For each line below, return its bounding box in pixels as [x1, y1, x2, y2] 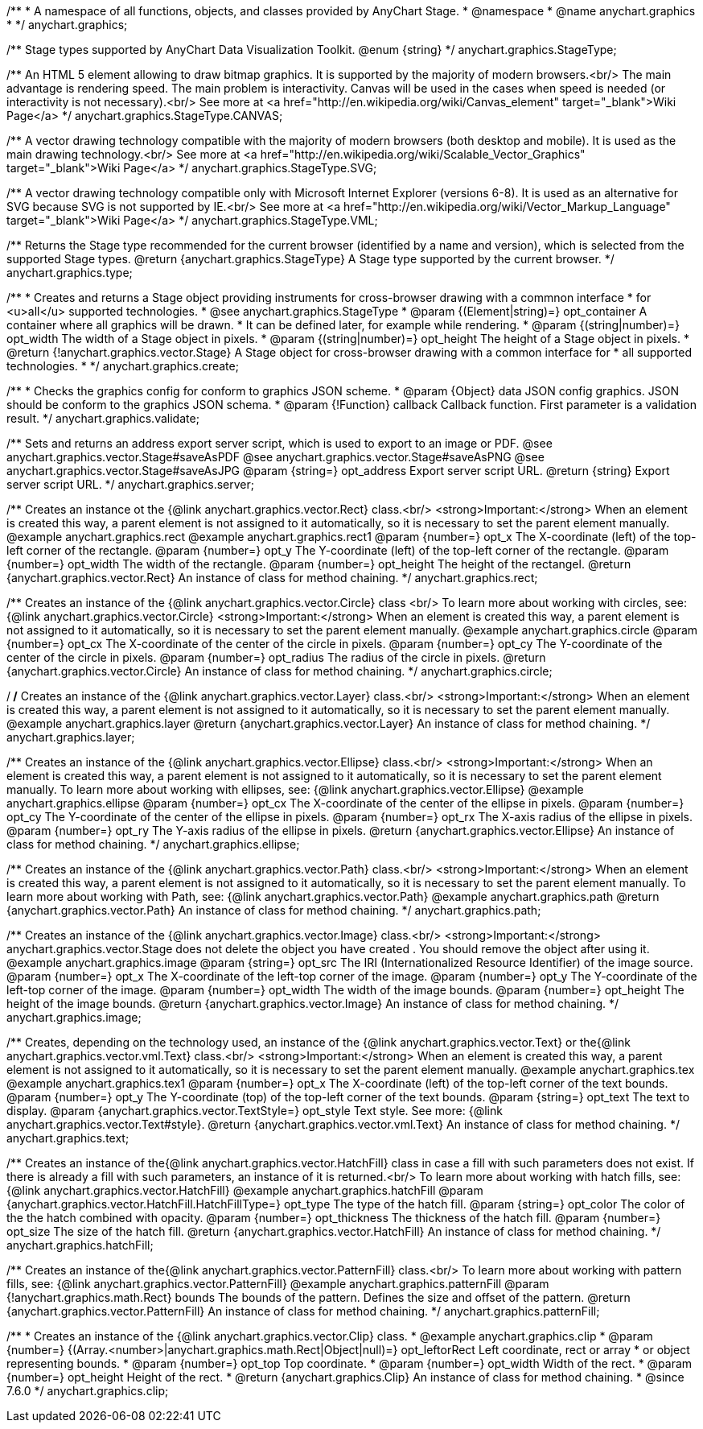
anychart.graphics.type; [6, 266, 133, 279]
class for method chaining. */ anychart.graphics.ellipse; [6, 837, 300, 851]
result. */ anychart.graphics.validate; [6, 411, 199, 425]
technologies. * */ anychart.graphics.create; [6, 359, 239, 373]
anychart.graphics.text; [6, 1131, 129, 1145]
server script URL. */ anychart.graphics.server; [6, 477, 255, 491]
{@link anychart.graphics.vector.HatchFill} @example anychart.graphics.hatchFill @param [6, 1183, 483, 1197]
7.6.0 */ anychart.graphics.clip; [6, 1384, 169, 1398]
